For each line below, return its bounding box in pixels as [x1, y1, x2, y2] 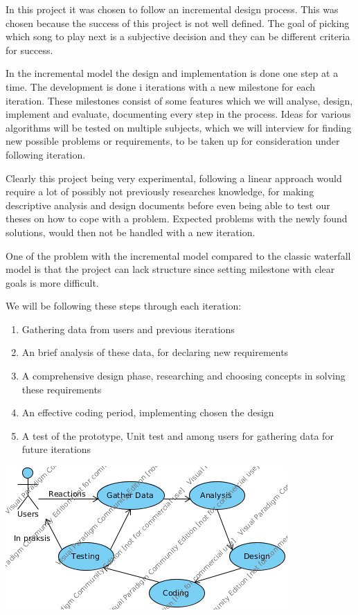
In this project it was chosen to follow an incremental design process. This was [6, 2, 339, 16]
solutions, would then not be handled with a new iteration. [6, 224, 256, 239]
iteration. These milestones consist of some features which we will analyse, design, [6, 93, 353, 107]
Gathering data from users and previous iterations [21, 321, 235, 336]
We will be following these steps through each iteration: [6, 298, 242, 313]
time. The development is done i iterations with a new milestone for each [6, 79, 316, 93]
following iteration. [6, 147, 86, 161]
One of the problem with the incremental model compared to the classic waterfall [6, 248, 351, 262]
